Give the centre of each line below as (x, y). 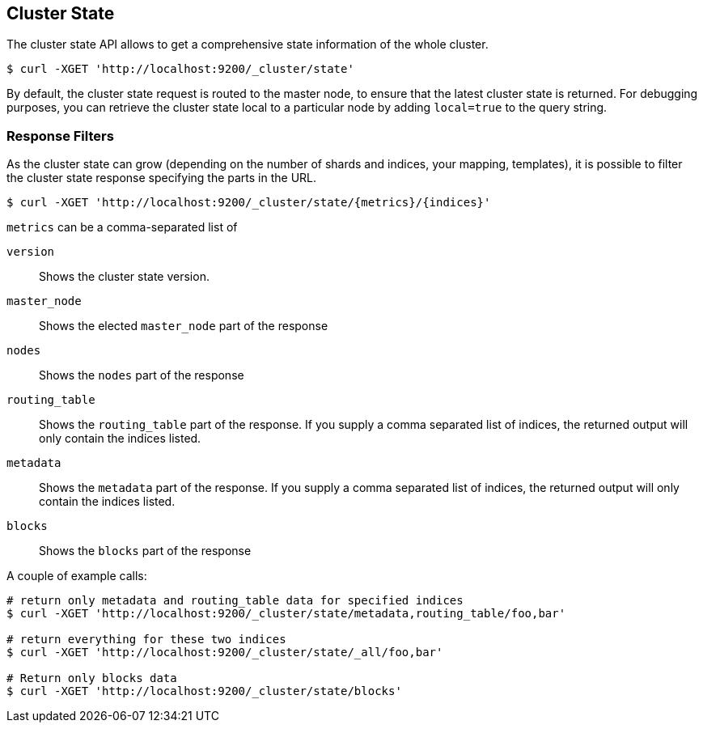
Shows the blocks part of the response (145, 551)
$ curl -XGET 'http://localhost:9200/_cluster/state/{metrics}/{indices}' (249, 203)
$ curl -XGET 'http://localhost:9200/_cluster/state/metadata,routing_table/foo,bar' (286, 614)
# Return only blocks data (92, 678)
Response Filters (60, 136)
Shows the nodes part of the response (142, 375)
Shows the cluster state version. (124, 277)
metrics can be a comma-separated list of (122, 227)
